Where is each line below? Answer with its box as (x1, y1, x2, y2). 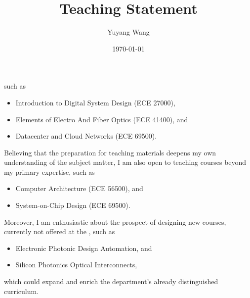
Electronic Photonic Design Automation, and (15, 243, 152, 253)
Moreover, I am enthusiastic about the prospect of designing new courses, (4, 216, 226, 227)
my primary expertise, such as (4, 166, 95, 177)
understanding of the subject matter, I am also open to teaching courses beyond (4, 157, 247, 167)
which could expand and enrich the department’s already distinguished (4, 276, 218, 287)
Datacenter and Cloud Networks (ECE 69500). (15, 131, 157, 141)
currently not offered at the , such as (4, 226, 115, 237)
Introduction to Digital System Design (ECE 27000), (15, 97, 175, 107)
